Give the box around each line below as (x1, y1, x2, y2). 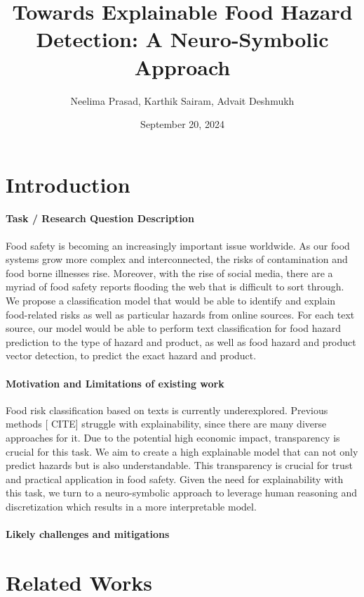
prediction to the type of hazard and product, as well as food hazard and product (6, 334, 356, 349)
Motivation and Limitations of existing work (6, 375, 224, 390)
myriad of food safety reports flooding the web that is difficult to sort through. (6, 279, 344, 294)
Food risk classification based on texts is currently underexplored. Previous (6, 402, 328, 417)
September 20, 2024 (140, 117, 224, 131)
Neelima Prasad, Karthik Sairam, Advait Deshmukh (70, 93, 295, 108)
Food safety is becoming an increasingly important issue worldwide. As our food (6, 238, 350, 252)
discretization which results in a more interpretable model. (6, 499, 257, 513)
